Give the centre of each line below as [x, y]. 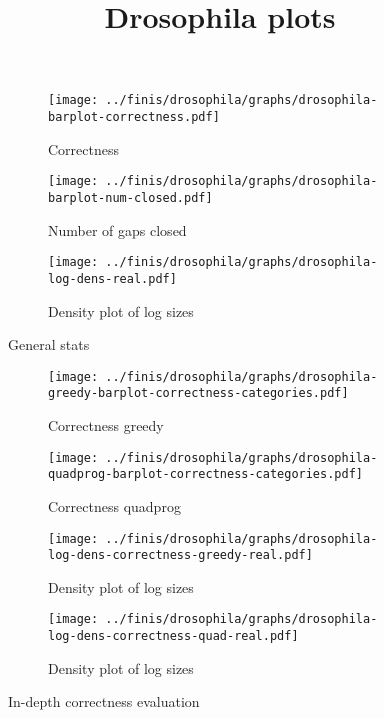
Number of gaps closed [117, 229]
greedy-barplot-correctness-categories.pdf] [198, 393]
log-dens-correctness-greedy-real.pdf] [180, 555]
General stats [49, 344]
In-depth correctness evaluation [104, 701]
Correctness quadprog [114, 505]
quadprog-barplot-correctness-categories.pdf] [205, 474]
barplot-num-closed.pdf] [130, 197]
